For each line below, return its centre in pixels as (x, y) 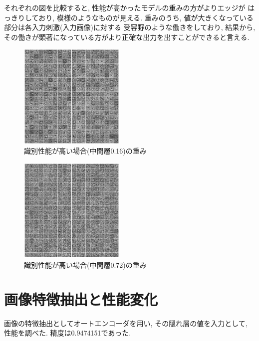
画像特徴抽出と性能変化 (81, 299)
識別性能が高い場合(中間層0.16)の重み (85, 151)
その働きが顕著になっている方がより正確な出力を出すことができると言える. (127, 37)
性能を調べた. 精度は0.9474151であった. (68, 333)
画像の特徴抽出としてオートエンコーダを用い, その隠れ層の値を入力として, (126, 323)
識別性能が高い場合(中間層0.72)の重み (85, 264)
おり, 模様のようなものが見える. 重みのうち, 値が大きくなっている (146, 17)
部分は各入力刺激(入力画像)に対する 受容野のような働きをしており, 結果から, (130, 27)
